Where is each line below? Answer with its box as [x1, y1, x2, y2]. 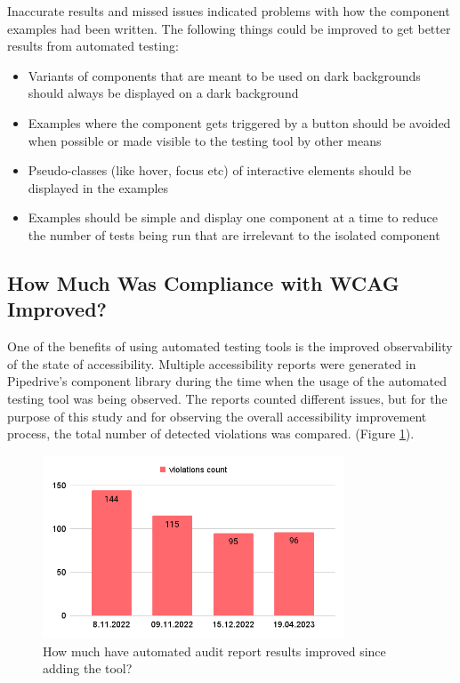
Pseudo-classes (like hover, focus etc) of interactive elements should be [28, 161, 412, 180]
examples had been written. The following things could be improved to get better [7, 19, 451, 37]
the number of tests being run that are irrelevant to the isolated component [28, 225, 440, 244]
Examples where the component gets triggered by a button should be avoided [28, 113, 451, 132]
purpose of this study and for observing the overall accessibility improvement [7, 406, 427, 425]
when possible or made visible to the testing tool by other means [28, 131, 382, 149]
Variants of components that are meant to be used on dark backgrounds [28, 66, 421, 84]
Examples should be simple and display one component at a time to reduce [28, 208, 438, 227]
